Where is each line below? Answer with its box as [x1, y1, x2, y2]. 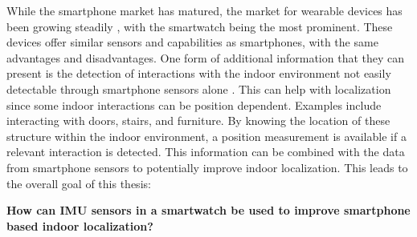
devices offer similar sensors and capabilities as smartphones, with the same [6, 34, 378, 50]
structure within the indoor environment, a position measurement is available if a [6, 127, 407, 144]
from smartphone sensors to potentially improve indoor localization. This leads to [6, 159, 408, 175]
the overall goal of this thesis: [6, 175, 151, 191]
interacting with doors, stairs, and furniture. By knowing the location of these [6, 112, 390, 129]
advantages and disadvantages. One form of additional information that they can [6, 49, 405, 66]
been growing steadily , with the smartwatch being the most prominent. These [6, 18, 393, 34]
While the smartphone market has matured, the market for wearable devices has [6, 2, 403, 18]
